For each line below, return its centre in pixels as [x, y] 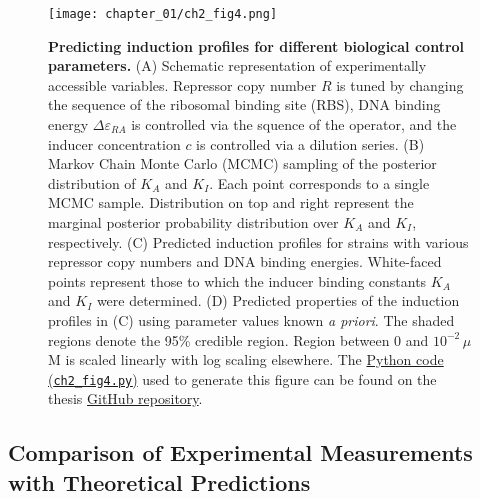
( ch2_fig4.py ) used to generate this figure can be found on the [242, 378]
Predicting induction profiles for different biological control [256, 45]
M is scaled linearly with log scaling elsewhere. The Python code [246, 359]
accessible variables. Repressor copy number [182, 84]
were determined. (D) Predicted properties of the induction [278, 300]
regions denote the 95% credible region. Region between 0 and [238, 339]
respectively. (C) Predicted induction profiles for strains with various [258, 241]
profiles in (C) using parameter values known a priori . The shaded [251, 319]
